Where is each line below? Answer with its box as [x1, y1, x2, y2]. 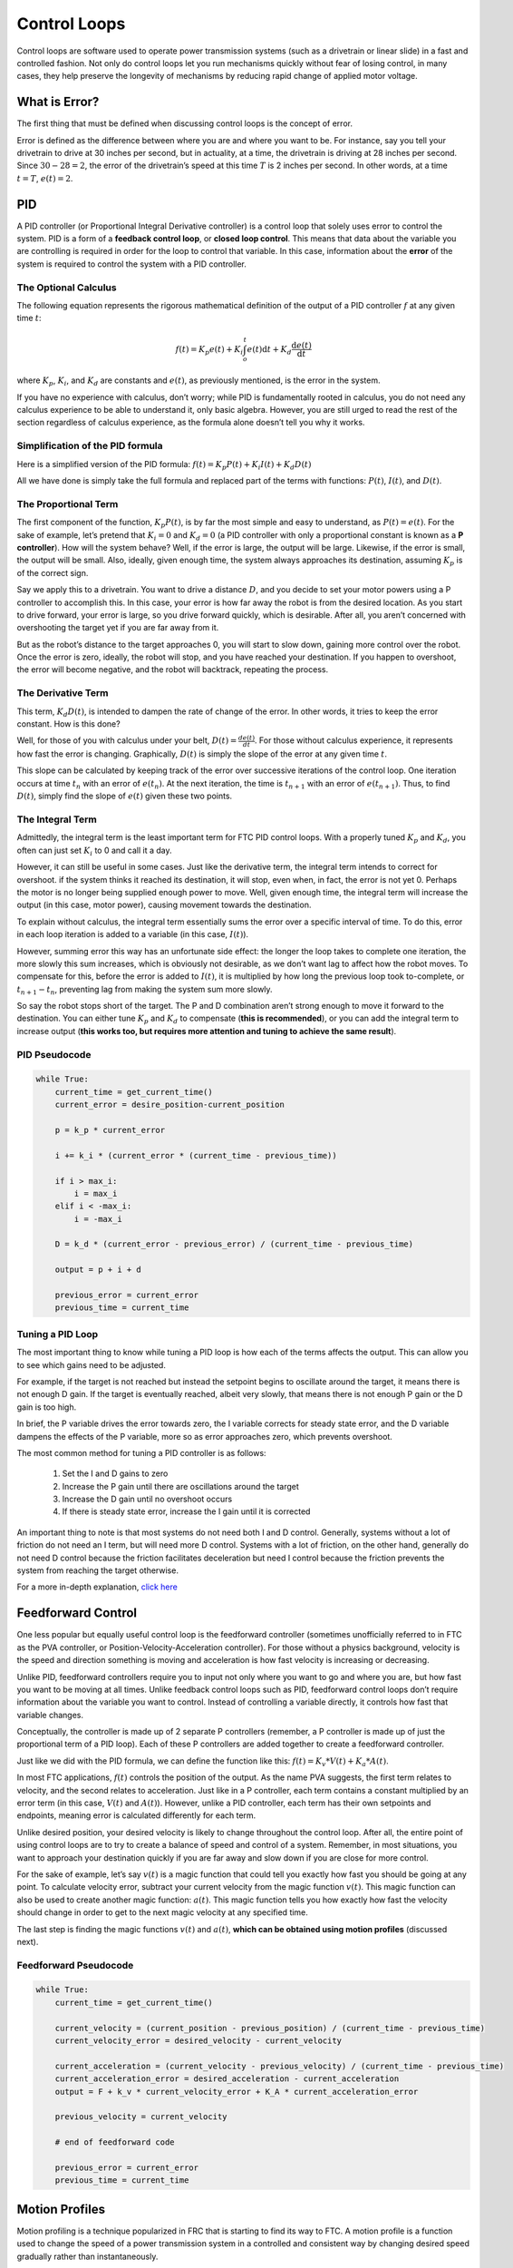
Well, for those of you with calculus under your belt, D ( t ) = [16, 735, 237, 746]
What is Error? [16, 94, 100, 110]
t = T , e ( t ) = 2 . [16, 172, 73, 183]
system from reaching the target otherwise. [16, 1565, 179, 1576]
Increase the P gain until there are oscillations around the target [62, 1481, 299, 1491]
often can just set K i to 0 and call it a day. [16, 845, 172, 857]
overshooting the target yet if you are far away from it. [16, 622, 219, 633]
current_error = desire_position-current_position [54, 1100, 285, 1110]
